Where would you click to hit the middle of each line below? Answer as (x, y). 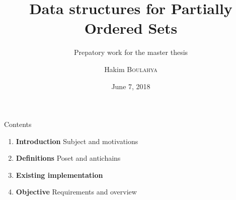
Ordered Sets (131, 28)
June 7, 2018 (131, 86)
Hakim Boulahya (131, 69)
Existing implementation (59, 175)
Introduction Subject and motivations (77, 141)
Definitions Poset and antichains (68, 158)
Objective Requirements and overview (76, 192)
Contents (18, 124)
